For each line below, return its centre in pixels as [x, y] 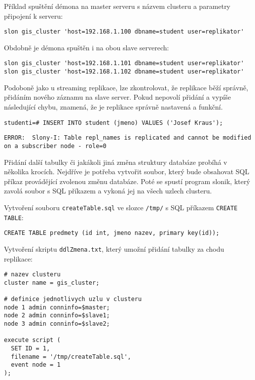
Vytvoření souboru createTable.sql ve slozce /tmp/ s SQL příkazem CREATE [121, 207]
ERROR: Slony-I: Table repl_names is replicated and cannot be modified [128, 138]
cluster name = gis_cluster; [52, 283]
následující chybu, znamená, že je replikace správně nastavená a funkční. [113, 106]
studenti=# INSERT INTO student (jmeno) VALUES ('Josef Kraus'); [113, 123]
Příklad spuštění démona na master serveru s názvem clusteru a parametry [117, 6]
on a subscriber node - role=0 [55, 146]
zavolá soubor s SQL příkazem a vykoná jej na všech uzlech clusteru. [108, 191]
